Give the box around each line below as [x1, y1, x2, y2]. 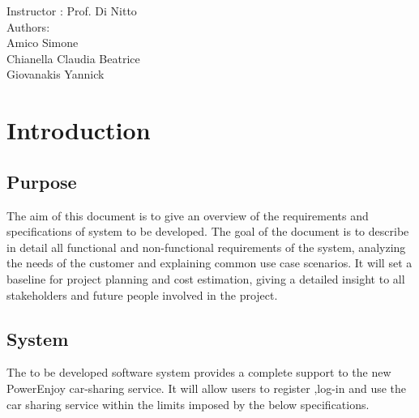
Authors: [6, 18, 50, 35]
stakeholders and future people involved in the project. [6, 286, 278, 303]
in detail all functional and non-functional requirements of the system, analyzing [6, 238, 406, 255]
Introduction [6, 113, 151, 147]
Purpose [6, 168, 77, 194]
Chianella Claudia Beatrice [6, 49, 140, 66]
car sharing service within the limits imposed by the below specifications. [6, 395, 370, 412]
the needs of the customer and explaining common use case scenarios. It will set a [6, 254, 413, 271]
